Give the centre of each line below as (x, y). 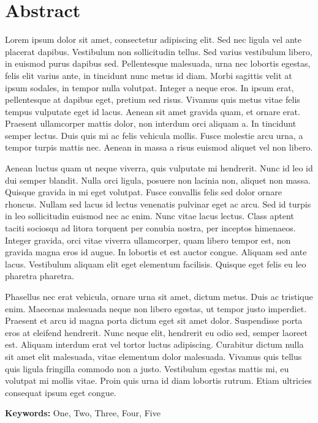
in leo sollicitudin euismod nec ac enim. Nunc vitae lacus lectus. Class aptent (150, 216)
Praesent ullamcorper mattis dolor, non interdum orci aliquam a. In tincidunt (151, 123)
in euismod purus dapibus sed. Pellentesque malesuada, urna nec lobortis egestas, (158, 63)
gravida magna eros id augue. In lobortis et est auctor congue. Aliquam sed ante (156, 252)
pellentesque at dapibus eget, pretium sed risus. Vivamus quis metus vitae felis (153, 99)
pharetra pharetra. (40, 276)
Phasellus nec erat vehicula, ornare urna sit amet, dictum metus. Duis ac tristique (159, 296)
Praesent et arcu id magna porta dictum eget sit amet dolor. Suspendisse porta (154, 320)
